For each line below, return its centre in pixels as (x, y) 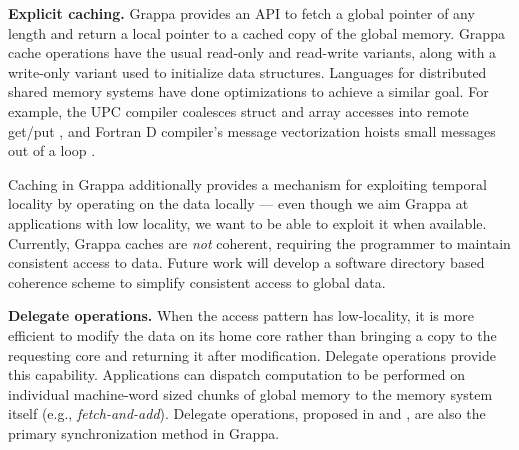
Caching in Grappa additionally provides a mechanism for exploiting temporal (247, 183)
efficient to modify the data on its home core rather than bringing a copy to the (252, 334)
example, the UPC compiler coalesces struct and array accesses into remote (238, 110)
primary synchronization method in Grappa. (144, 432)
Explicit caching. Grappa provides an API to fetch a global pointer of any (241, 13)
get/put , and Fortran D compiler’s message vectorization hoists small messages (252, 130)
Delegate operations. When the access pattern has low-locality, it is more (241, 315)
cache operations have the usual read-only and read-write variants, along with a (252, 52)
